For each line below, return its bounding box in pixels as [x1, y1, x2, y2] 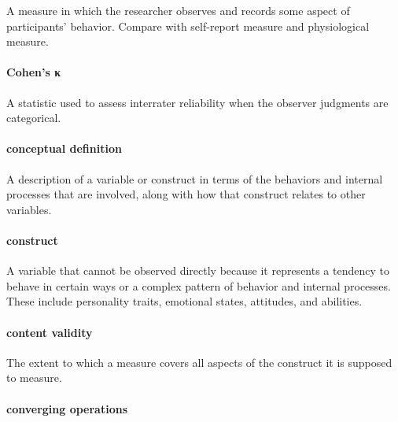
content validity [6, 324, 93, 340]
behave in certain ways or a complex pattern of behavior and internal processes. [6, 277, 391, 294]
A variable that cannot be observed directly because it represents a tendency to [6, 262, 389, 279]
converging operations [6, 400, 127, 416]
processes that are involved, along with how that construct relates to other [6, 186, 366, 202]
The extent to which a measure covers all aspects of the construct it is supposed [6, 354, 392, 370]
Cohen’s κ [6, 64, 61, 80]
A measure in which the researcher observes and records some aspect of [6, 2, 350, 18]
